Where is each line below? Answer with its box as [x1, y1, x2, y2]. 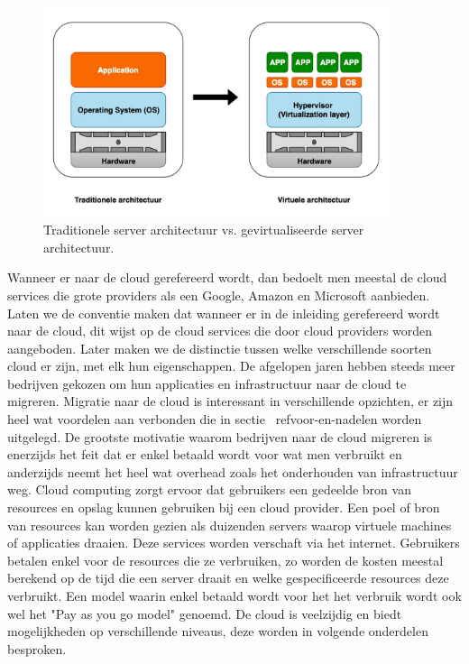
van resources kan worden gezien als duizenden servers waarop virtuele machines [7, 515, 452, 534]
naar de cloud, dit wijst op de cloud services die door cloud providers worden [7, 321, 433, 340]
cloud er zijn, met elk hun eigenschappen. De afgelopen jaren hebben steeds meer [7, 356, 455, 375]
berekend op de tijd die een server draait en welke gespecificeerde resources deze [7, 568, 449, 587]
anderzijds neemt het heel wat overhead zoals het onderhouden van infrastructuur [7, 462, 458, 481]
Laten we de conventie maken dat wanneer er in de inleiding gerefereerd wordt [7, 303, 440, 322]
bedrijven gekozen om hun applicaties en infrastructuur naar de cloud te [7, 373, 407, 392]
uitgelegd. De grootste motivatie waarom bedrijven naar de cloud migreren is [7, 427, 433, 446]
